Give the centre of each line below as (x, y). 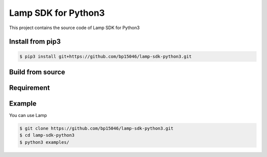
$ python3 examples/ (44, 142)
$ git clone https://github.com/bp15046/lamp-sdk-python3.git (96, 129)
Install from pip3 (35, 42)
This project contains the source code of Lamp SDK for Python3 (74, 28)
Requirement (30, 88)
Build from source (37, 72)
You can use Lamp (28, 116)
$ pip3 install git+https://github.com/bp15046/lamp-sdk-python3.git (106, 56)
